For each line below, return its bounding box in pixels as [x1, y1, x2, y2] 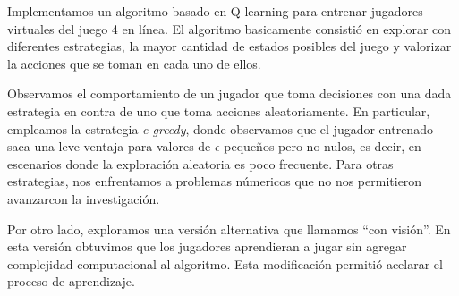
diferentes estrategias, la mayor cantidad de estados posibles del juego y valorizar [7, 37, 452, 55]
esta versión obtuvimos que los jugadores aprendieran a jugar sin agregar [7, 237, 407, 256]
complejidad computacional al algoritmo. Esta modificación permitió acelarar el [7, 254, 443, 273]
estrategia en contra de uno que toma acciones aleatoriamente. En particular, [7, 101, 430, 120]
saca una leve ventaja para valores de [7, 137, 211, 156]
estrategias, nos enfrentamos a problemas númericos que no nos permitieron [7, 172, 422, 190]
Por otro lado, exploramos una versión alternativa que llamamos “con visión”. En [7, 219, 451, 238]
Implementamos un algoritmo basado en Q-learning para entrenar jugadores [7, 2, 423, 20]
